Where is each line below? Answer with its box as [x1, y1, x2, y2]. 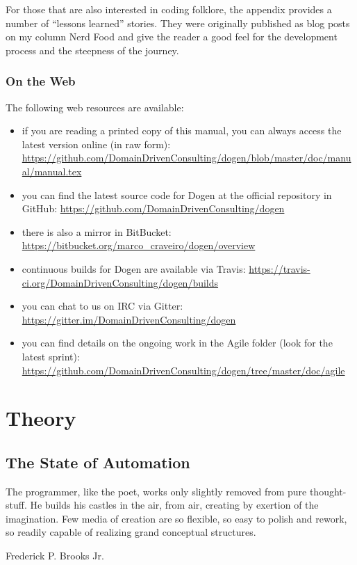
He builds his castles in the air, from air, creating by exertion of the [30, 498, 319, 512]
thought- [309, 484, 347, 498]
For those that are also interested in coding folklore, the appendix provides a [6, 2, 332, 16]
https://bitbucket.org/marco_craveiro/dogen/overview [22, 238, 256, 253]
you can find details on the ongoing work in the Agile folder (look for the [22, 335, 333, 350]
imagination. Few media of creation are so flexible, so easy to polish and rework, [6, 511, 347, 525]
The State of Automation [6, 451, 190, 472]
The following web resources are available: [6, 100, 184, 114]
